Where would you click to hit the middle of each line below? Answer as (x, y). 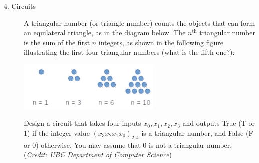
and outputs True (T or (218, 123)
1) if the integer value (57, 132)
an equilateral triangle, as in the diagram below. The (105, 33)
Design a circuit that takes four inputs (83, 123)
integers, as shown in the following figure (161, 42)
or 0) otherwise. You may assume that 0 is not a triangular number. (128, 144)
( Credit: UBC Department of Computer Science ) (98, 154)
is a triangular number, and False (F (197, 132)
